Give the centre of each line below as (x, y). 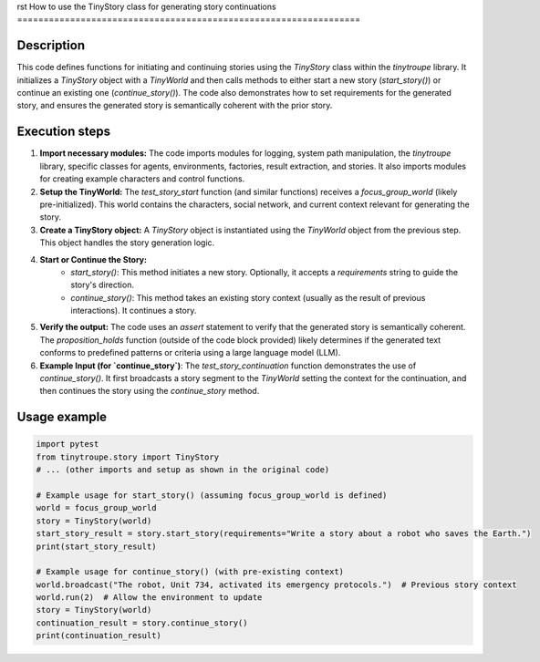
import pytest (67, 444)
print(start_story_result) (96, 546)
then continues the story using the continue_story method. (150, 391)
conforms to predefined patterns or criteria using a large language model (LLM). (190, 353)
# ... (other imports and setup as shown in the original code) (183, 470)
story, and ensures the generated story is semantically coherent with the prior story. (175, 106)
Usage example (62, 417)
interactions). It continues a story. (134, 311)
